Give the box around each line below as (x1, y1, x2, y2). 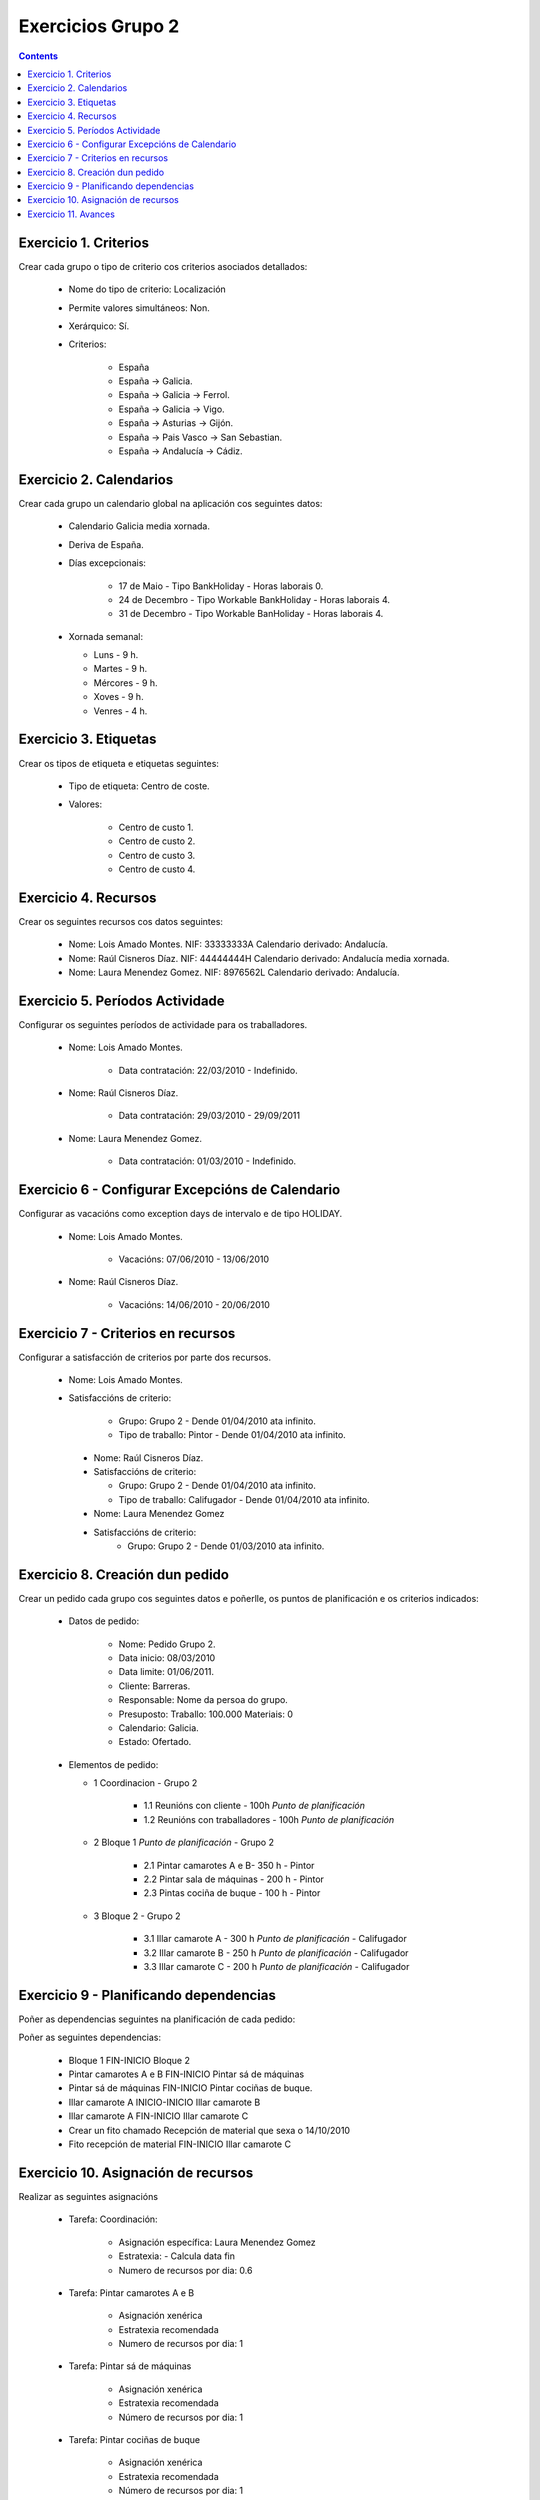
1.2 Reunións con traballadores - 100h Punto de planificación (143, 1813, 395, 1825)
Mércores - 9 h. (93, 676, 159, 689)
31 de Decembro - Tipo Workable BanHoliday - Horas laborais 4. (118, 608, 384, 620)
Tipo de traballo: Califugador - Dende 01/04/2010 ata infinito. (118, 1493, 370, 1505)
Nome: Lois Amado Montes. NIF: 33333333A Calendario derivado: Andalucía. (68, 938, 389, 950)
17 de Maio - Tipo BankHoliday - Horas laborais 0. (118, 580, 324, 592)
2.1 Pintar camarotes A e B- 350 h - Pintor (143, 1859, 315, 1871)
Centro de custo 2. (118, 835, 196, 847)
